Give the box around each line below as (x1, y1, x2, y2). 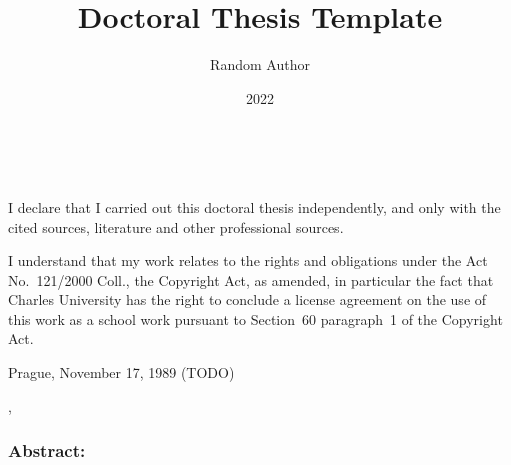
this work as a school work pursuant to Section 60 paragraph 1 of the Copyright (8, 308, 503, 329)
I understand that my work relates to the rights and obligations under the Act (8, 250, 488, 271)
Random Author (210, 54, 310, 75)
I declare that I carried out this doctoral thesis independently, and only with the (8, 196, 501, 217)
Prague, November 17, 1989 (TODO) (8, 362, 235, 383)
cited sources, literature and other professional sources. (8, 216, 344, 237)
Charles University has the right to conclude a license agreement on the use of (8, 289, 487, 310)
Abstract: (8, 438, 86, 463)
